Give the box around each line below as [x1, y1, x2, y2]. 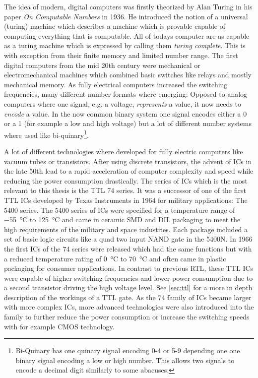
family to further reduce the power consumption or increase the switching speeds [4, 312, 250, 322]
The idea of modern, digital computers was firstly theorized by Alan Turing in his [4, 1, 253, 11]
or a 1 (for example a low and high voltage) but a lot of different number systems [4, 118, 252, 128]
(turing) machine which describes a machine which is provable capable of [4, 21, 225, 31]
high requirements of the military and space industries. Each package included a [4, 224, 248, 234]
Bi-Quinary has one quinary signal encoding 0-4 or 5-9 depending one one [15, 345, 240, 356]
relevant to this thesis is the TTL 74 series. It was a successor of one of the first [4, 185, 246, 195]
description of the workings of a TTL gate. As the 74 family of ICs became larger [4, 292, 252, 302]
